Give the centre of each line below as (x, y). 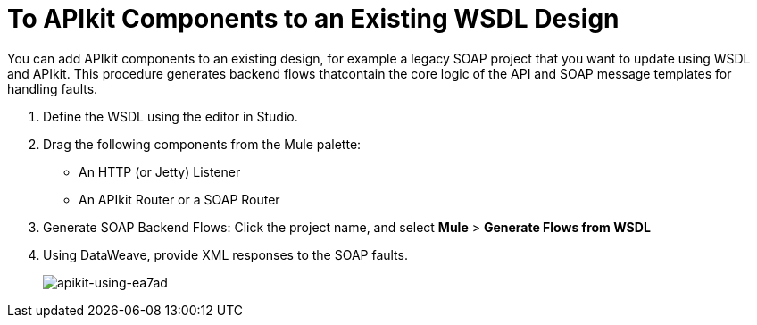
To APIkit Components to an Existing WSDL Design (313, 19)
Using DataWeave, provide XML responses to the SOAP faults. (225, 254)
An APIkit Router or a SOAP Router (179, 199)
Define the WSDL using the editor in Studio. (171, 116)
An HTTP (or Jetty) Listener (160, 171)
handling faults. (53, 88)
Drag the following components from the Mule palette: (202, 144)
